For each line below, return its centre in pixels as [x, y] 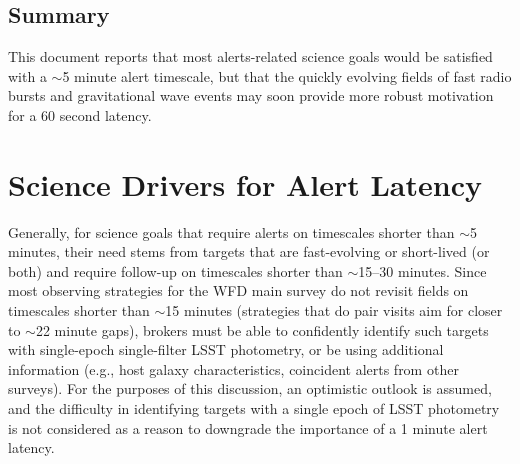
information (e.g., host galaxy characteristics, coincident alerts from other [233, 368]
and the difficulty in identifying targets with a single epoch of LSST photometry [254, 408]
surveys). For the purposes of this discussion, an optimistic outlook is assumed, [250, 388]
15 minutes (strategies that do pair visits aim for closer [334, 310]
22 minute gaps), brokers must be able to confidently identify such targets [262, 329]
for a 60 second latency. [80, 114]
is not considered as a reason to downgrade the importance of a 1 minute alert [248, 427]
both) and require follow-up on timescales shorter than [175, 270]
